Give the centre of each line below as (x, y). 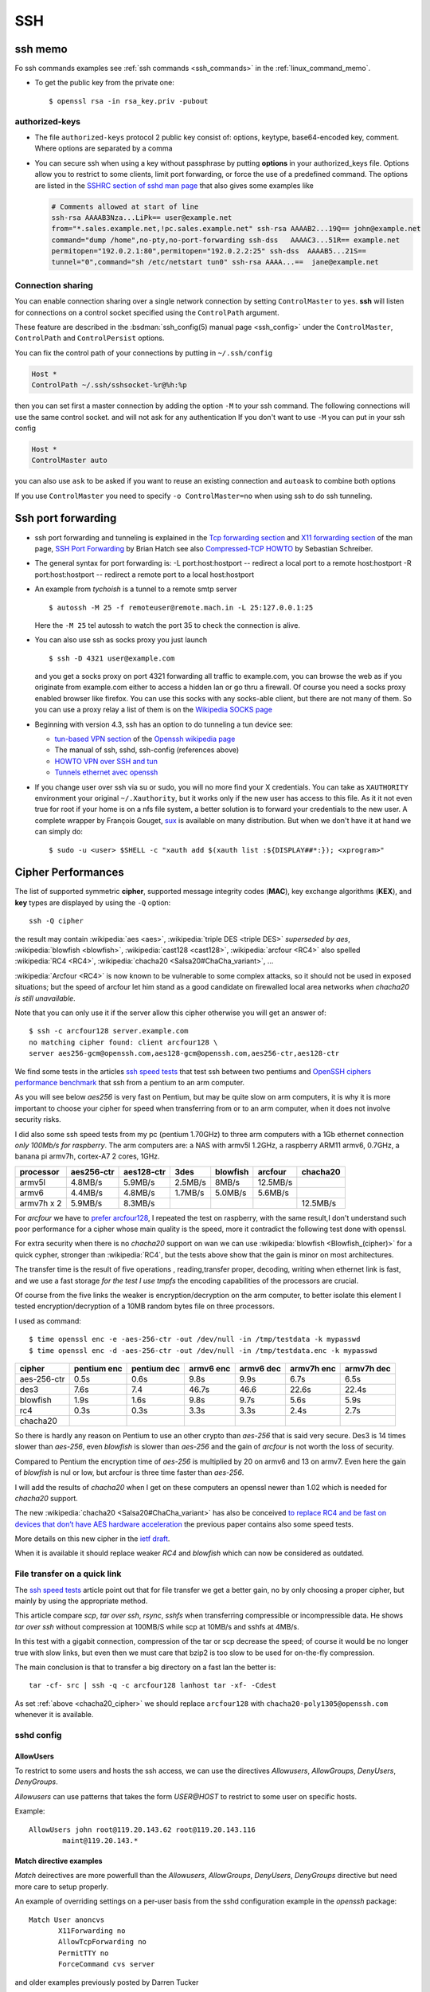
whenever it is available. (54, 1715)
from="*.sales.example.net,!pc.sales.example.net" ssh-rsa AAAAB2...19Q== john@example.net (236, 229)
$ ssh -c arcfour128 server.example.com (109, 1031)
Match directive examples (59, 1861)
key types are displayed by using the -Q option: (93, 902)
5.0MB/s (231, 1193)
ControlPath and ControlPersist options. (90, 338)
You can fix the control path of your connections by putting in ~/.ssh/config (144, 353)
